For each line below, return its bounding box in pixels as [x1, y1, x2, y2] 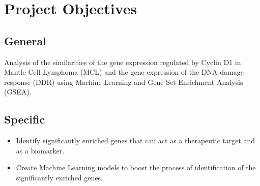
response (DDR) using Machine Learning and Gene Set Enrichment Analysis [4, 76, 243, 87]
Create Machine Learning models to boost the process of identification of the [16, 162, 256, 173]
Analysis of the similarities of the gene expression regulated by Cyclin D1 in [4, 56, 241, 67]
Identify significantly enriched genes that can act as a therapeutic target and [16, 135, 255, 146]
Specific [4, 111, 45, 127]
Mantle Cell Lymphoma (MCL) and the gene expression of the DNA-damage [4, 67, 244, 77]
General [4, 33, 46, 48]
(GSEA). [4, 86, 32, 97]
